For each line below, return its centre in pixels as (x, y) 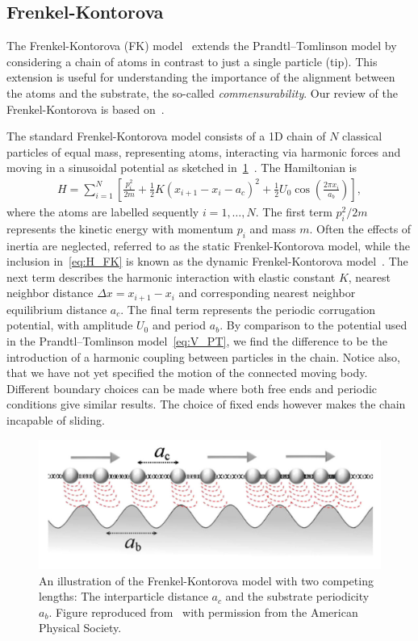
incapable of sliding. (56, 419)
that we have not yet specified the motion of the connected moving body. (187, 373)
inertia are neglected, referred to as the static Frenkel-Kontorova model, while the (208, 245)
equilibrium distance (57, 309)
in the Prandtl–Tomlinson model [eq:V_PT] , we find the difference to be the (197, 341)
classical (362, 136)
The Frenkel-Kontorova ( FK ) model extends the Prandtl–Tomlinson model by (202, 46)
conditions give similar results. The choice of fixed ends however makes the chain (206, 404)
